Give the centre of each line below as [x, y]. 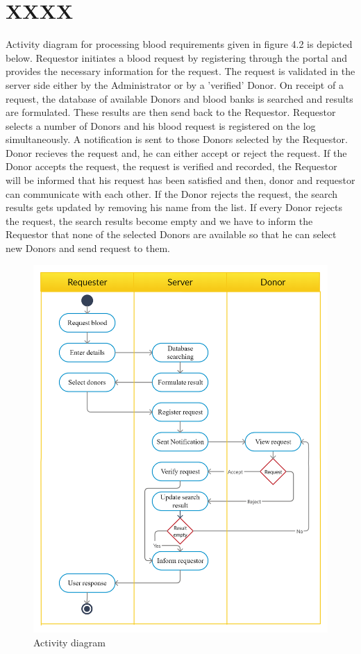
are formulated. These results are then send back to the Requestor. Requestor [171, 112]
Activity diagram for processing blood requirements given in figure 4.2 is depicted [179, 44]
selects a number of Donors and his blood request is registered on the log [161, 125]
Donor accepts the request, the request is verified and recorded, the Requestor [171, 166]
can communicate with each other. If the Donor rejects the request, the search [172, 193]
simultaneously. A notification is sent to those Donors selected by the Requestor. [177, 139]
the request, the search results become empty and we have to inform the [159, 220]
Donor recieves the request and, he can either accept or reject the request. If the [176, 152]
